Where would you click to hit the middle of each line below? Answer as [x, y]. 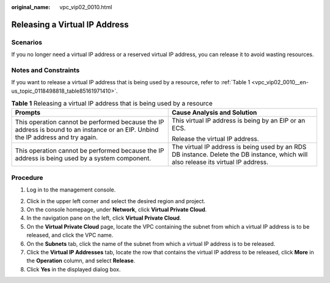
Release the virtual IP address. [215, 139]
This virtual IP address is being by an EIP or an [239, 121]
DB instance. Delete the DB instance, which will [240, 154]
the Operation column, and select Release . [81, 261]
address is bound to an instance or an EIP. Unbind [87, 130]
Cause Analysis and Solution [215, 113]
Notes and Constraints [46, 70]
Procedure [27, 177]
